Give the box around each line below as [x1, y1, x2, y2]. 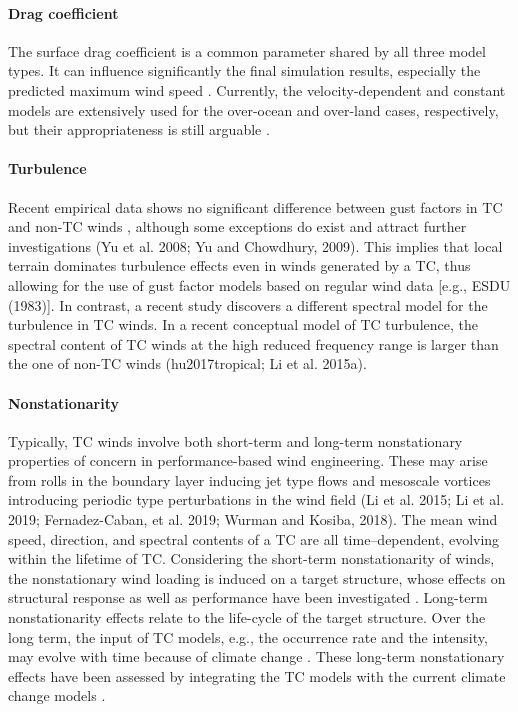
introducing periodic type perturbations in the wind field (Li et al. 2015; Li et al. [8, 489, 505, 510]
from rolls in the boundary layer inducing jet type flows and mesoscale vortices [8, 469, 491, 490]
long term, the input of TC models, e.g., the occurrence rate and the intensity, [8, 626, 488, 647]
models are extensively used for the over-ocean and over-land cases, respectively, [8, 99, 499, 120]
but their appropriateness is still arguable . [8, 119, 270, 140]
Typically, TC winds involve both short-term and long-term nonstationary [8, 430, 463, 451]
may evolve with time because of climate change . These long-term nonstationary [8, 646, 505, 667]
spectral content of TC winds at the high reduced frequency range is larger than [8, 333, 499, 354]
